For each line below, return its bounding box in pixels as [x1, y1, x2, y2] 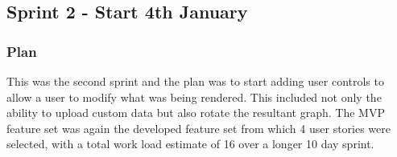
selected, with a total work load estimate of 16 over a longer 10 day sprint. [6, 135, 374, 152]
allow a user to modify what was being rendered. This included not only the [6, 88, 382, 105]
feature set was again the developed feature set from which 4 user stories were [6, 119, 391, 136]
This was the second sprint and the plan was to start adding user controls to [6, 73, 384, 89]
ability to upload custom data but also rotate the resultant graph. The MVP [6, 104, 385, 121]
